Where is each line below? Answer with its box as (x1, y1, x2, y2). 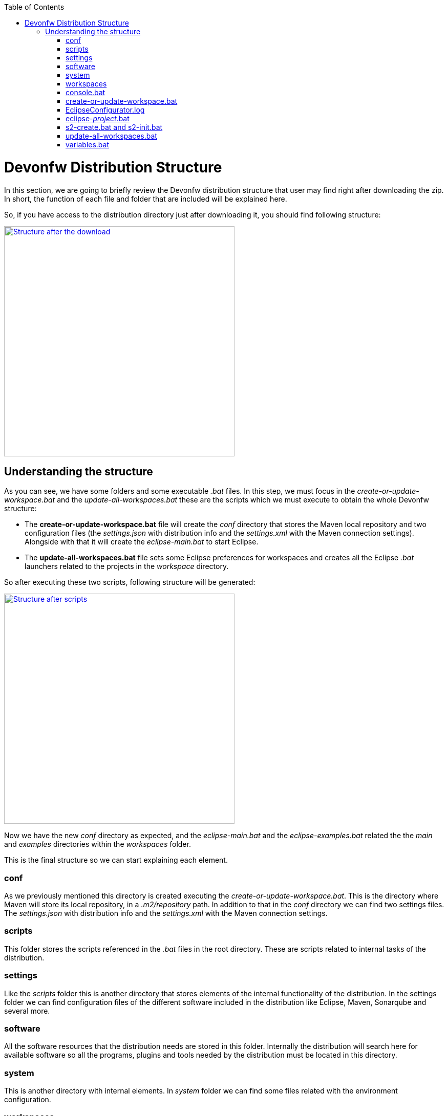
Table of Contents (4, 3, 65, 11)
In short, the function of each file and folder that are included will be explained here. (4, 194, 287, 203)
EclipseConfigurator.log (66, 105, 145, 114)
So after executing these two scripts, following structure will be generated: (4, 578, 255, 587)
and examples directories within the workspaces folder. (4, 840, 191, 849)
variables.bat (66, 140, 110, 149)
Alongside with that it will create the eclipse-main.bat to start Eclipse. (25, 537, 259, 546)
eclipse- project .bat (66, 114, 130, 123)
